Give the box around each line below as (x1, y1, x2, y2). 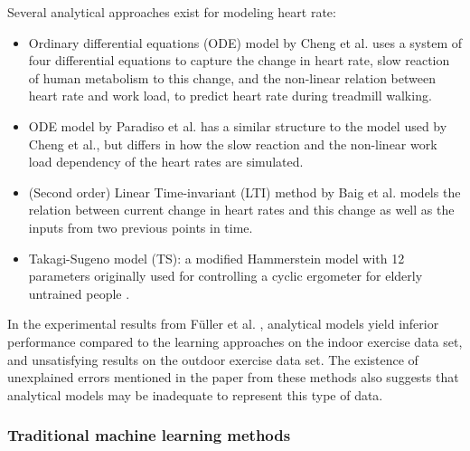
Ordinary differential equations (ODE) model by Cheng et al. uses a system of (28, 33, 463, 52)
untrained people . (28, 283, 130, 302)
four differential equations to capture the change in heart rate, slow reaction (28, 51, 450, 70)
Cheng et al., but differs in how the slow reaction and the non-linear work (28, 134, 437, 153)
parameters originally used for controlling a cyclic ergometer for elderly (28, 266, 423, 285)
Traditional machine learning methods (7, 424, 291, 446)
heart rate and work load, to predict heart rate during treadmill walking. (28, 86, 432, 105)
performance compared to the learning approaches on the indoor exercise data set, (7, 331, 463, 350)
